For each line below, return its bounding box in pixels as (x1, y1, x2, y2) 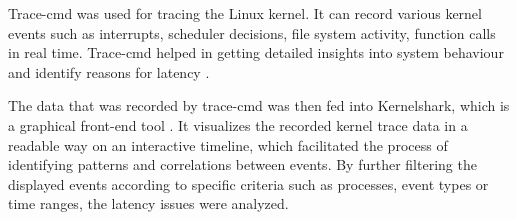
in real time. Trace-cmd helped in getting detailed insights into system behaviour (8, 42, 504, 63)
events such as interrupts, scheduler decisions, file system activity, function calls (8, 22, 496, 43)
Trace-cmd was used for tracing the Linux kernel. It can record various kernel (8, 3, 482, 23)
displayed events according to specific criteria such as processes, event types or (8, 173, 489, 194)
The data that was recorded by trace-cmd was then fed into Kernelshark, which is (8, 95, 510, 116)
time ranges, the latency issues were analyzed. (8, 193, 289, 214)
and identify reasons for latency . (8, 61, 210, 82)
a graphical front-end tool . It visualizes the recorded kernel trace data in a (8, 114, 468, 135)
